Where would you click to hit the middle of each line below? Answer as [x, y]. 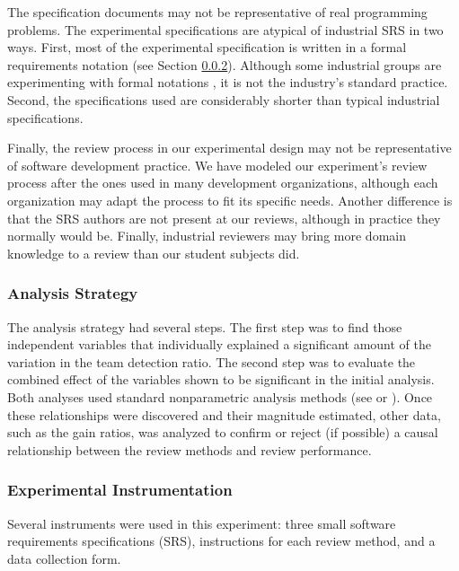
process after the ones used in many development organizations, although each [223, 183]
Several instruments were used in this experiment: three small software [202, 523]
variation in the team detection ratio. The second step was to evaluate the [212, 361]
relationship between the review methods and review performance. [190, 449]
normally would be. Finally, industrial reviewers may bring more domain [207, 236]
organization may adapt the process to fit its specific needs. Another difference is [230, 200]
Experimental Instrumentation [120, 490]
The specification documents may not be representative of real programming [217, 12]
